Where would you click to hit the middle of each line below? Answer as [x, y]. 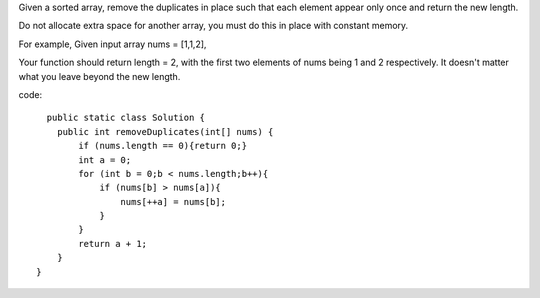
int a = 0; [105, 159]
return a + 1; [113, 243]
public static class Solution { [125, 118]
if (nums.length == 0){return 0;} [163, 146]
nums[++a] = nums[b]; [173, 201]
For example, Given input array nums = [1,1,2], [112, 44]
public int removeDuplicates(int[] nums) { [165, 131]
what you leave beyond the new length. [99, 76]
